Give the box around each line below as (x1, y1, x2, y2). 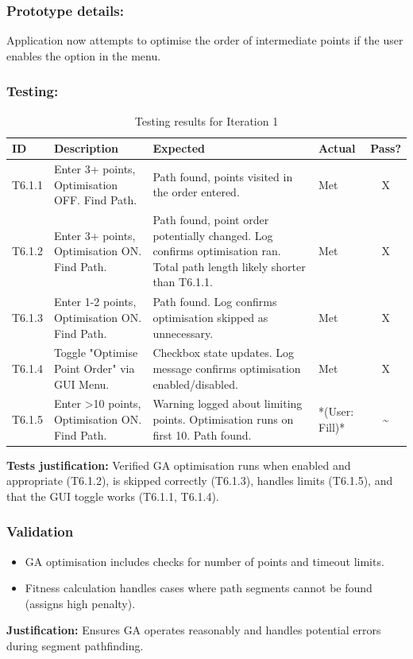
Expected (152, 140, 205, 157)
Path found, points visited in (152, 168, 293, 184)
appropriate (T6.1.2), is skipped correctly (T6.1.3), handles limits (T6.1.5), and (6, 472, 393, 489)
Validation (6, 521, 74, 541)
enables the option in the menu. (6, 47, 161, 64)
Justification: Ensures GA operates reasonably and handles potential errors (6, 622, 381, 638)
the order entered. (152, 184, 240, 200)
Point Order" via (53, 359, 135, 376)
